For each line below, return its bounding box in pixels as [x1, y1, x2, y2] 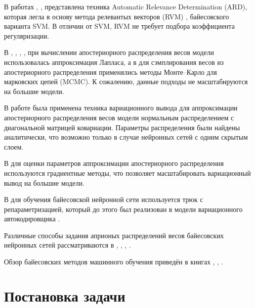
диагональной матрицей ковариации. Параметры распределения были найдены [4, 122, 240, 132]
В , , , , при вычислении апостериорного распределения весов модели [4, 47, 214, 57]
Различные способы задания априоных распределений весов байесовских [4, 230, 224, 240]
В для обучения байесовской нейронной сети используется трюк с [4, 194, 203, 205]
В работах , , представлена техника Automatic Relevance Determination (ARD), [4, 1, 248, 11]
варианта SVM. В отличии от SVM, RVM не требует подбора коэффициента [4, 21, 235, 31]
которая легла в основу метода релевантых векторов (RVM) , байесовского [4, 11, 229, 21]
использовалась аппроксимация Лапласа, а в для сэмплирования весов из [4, 56, 224, 67]
